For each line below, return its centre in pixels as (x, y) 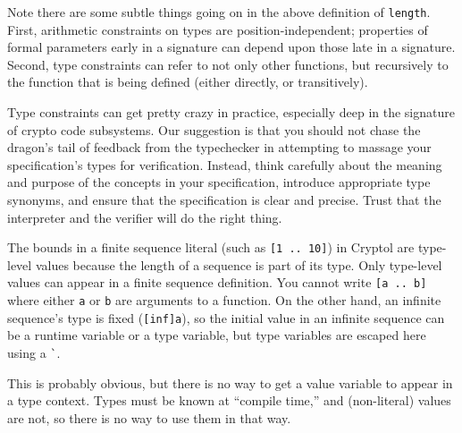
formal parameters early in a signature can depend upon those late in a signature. (231, 47)
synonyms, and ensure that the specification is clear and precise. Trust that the (224, 200)
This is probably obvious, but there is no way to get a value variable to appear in (230, 382)
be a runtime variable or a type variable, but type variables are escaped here (217, 335)
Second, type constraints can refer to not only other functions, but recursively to (228, 64)
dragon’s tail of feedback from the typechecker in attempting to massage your (219, 147)
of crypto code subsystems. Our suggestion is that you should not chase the (214, 129)
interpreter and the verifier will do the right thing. (145, 217)
